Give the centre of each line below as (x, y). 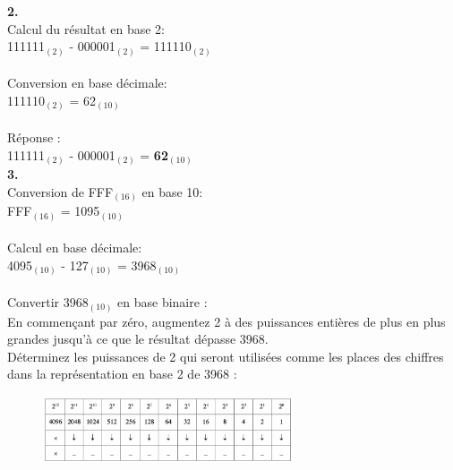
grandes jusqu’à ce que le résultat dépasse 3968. (138, 339)
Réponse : (34, 137)
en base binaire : (162, 302)
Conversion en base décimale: (87, 83)
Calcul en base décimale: (75, 248)
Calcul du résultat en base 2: (86, 28)
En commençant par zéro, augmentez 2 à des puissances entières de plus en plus (226, 321)
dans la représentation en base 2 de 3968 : (122, 374)
